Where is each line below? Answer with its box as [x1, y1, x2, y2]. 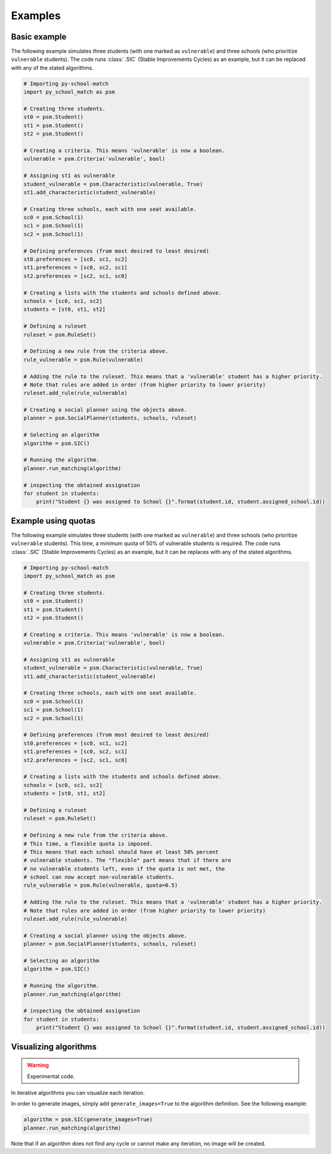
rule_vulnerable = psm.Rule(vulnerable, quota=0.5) [23, 882, 178, 889]
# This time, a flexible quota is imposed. [23, 840, 153, 847]
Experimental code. [27, 1073, 75, 1080]
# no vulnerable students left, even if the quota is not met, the [23, 865, 225, 872]
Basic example [11, 32, 67, 42]
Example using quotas [11, 516, 95, 526]
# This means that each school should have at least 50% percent [23, 849, 219, 855]
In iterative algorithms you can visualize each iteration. [11, 1089, 146, 1096]
